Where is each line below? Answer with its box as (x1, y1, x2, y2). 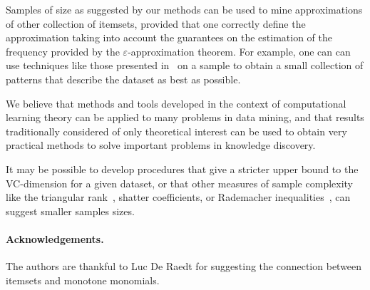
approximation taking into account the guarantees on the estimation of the (6, 30, 332, 45)
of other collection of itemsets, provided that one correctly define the (6, 16, 306, 31)
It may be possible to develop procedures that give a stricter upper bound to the (6, 161, 359, 176)
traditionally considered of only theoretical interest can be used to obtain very (6, 123, 347, 138)
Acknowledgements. (6, 231, 104, 246)
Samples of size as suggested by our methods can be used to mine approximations (6, 2, 363, 16)
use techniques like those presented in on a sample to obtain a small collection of (6, 58, 364, 73)
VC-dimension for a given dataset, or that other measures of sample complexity (6, 175, 354, 190)
